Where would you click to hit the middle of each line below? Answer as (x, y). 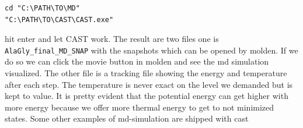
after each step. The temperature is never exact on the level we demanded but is (149, 84)
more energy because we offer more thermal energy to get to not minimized (140, 107)
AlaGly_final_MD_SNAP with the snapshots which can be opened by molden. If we (151, 50)
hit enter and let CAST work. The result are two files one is (112, 39)
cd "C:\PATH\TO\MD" (42, 8)
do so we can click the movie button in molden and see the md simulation (137, 61)
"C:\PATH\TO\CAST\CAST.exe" (59, 19)
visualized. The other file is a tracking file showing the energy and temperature (146, 73)
